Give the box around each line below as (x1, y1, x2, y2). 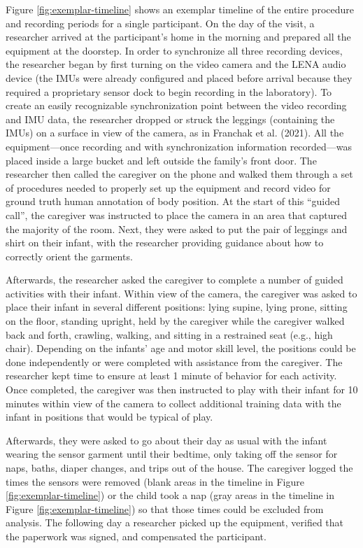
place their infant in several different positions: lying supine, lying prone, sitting (6, 300, 348, 314)
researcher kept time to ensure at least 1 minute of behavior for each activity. (6, 368, 337, 383)
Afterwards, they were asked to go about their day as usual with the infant (6, 433, 327, 447)
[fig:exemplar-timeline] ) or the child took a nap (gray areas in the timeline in (6, 488, 335, 503)
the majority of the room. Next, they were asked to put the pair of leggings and (6, 221, 348, 236)
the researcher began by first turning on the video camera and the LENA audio (6, 57, 346, 71)
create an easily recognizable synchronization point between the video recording (6, 98, 347, 113)
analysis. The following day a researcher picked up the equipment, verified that (6, 515, 343, 530)
